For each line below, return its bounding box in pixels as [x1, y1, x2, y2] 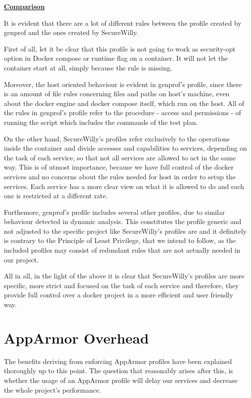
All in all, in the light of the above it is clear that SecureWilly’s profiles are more [4, 271, 245, 281]
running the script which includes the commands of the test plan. [4, 117, 198, 127]
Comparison [4, 1, 45, 11]
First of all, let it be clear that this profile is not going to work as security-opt [4, 43, 235, 53]
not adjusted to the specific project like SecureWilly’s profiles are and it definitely [4, 225, 247, 236]
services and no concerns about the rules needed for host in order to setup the [4, 171, 235, 181]
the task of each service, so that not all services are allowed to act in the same [4, 152, 236, 162]
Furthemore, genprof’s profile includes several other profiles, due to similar [4, 207, 225, 217]
